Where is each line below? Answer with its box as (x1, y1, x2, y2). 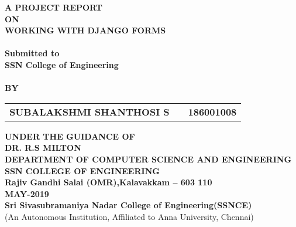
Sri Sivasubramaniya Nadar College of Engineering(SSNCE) (5, 199, 252, 211)
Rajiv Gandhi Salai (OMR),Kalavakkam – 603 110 (5, 176, 212, 188)
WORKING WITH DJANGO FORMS (5, 24, 166, 36)
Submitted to (5, 47, 60, 59)
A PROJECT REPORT (5, 1, 103, 13)
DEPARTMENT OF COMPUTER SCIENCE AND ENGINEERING (5, 153, 292, 165)
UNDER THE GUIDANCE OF (5, 130, 135, 142)
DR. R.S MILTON (5, 141, 81, 154)
